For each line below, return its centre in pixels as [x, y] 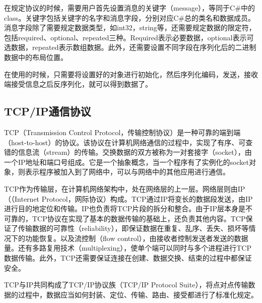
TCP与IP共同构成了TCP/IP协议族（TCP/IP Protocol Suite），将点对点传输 [126, 285]
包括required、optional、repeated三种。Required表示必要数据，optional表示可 [129, 37]
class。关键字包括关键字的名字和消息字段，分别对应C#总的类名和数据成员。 [129, 17]
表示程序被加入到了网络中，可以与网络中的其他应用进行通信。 [127, 172]
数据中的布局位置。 [36, 57]
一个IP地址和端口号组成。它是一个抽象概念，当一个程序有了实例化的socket [126, 162]
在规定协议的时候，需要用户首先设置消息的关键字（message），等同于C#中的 [129, 8]
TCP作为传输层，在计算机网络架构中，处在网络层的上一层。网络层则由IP [125, 188]
